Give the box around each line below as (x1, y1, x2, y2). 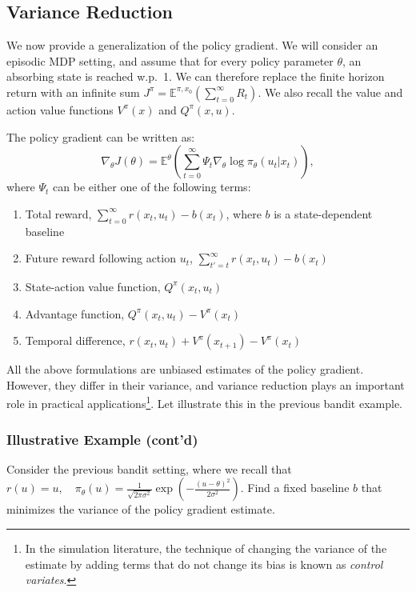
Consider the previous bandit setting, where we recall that (6, 460, 292, 477)
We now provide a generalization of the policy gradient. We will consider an (6, 37, 378, 54)
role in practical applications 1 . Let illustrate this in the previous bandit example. (6, 393, 402, 411)
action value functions (6, 101, 114, 118)
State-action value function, (25, 278, 161, 294)
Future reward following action (25, 250, 176, 266)
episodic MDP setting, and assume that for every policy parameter (6, 52, 334, 69)
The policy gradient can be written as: (6, 128, 195, 145)
